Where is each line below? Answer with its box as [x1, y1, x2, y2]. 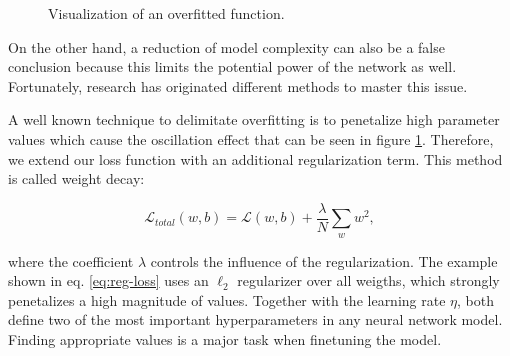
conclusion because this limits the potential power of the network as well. [8, 56, 457, 77]
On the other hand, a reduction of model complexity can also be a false [8, 36, 445, 57]
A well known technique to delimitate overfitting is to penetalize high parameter [8, 109, 500, 130]
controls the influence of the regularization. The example [150, 250, 498, 271]
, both [457, 289, 494, 310]
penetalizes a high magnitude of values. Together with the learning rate [8, 289, 446, 310]
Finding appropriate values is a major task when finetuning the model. [8, 328, 442, 349]
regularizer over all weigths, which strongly [237, 270, 500, 291]
